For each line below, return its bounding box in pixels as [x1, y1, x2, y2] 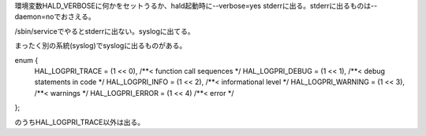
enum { [14, 55, 39, 64]
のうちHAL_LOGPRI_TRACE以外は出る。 [14, 117, 145, 127]
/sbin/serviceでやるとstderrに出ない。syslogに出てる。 [14, 26, 195, 35]
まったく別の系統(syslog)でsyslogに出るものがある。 [14, 41, 187, 50]
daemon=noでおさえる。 [14, 12, 96, 21]
